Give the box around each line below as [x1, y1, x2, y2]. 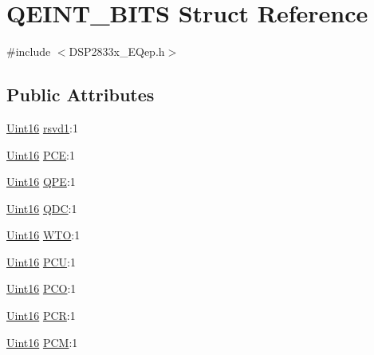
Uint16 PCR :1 [6, 307, 76, 324]
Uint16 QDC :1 [6, 199, 77, 216]
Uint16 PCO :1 [6, 280, 77, 297]
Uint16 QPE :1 [6, 173, 76, 190]
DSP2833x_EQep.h [69, 43, 165, 60]
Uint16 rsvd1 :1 [6, 119, 78, 136]
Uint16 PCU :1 [6, 253, 76, 270]
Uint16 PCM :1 [6, 333, 78, 350]
